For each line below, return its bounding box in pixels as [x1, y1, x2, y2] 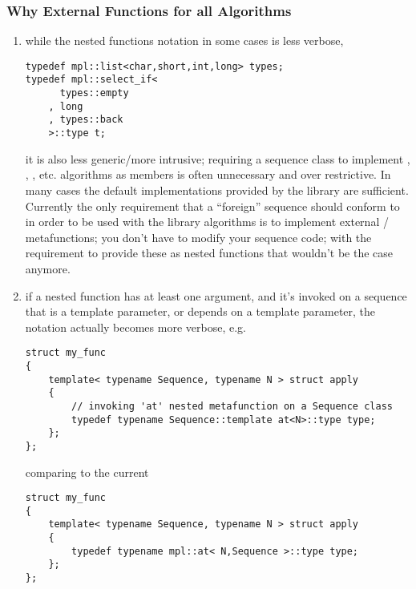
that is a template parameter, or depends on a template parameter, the [25, 303, 376, 320]
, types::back [48, 114, 123, 126]
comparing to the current [25, 463, 149, 480]
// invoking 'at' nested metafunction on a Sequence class [71, 400, 393, 412]
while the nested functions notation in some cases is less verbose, [25, 32, 344, 49]
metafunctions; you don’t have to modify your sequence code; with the [25, 228, 372, 245]
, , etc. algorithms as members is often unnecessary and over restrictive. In [25, 166, 391, 183]
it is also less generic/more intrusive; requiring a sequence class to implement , [25, 150, 410, 167]
